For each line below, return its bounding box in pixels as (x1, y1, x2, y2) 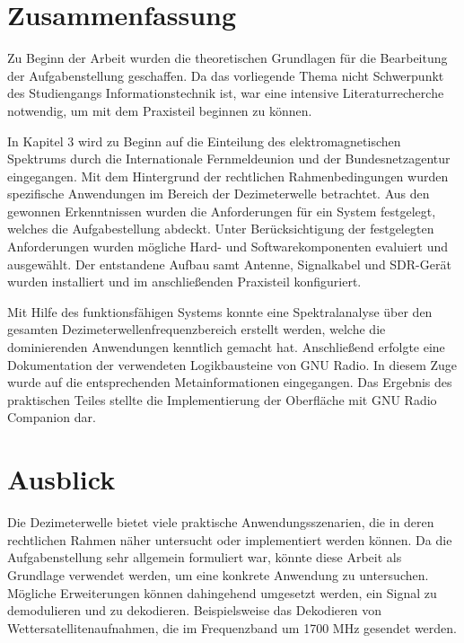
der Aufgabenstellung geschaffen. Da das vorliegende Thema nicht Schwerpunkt (7, 66, 444, 84)
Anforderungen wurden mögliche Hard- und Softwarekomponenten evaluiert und (7, 237, 449, 256)
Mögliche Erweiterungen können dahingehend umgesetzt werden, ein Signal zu (7, 583, 437, 602)
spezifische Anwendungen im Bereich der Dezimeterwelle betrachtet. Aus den (7, 184, 430, 203)
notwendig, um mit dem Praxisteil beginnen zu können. (7, 101, 312, 119)
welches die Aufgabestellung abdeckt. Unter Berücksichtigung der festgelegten (7, 219, 434, 238)
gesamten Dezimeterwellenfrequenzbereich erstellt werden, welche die (7, 320, 386, 339)
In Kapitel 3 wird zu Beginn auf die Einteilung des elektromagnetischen (7, 131, 401, 150)
